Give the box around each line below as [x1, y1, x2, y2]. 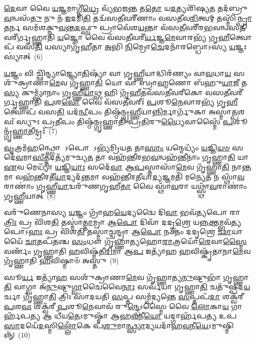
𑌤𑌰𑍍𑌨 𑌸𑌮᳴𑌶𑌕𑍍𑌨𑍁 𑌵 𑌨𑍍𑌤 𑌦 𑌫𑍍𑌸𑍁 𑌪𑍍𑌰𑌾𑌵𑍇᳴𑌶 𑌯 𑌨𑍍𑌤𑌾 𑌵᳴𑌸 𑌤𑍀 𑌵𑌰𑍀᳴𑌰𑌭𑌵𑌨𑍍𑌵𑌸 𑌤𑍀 [4, 22, 246, 33]
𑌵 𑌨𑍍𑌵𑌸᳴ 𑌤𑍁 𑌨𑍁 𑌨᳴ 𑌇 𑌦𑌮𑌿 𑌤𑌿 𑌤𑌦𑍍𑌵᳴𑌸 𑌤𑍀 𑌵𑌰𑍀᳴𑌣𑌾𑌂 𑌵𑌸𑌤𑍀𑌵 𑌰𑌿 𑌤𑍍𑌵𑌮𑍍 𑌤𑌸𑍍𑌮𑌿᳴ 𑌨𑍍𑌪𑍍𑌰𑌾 [4, 12, 252, 23]
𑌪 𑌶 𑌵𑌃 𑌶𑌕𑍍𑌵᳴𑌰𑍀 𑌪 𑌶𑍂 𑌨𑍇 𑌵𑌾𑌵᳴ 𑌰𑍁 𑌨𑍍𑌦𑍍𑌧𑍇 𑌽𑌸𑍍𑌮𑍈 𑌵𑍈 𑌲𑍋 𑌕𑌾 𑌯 [4, 301, 229, 311]
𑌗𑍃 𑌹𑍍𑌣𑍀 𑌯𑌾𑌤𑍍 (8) [4, 190, 56, 201]
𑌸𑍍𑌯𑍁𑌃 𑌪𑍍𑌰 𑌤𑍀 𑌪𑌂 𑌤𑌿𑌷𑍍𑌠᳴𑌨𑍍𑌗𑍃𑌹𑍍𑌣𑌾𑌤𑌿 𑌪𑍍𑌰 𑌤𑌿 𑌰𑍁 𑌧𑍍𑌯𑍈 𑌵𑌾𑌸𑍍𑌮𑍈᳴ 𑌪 [16, 116, 233, 126]
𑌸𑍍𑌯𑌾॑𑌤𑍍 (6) [4, 51, 43, 61]
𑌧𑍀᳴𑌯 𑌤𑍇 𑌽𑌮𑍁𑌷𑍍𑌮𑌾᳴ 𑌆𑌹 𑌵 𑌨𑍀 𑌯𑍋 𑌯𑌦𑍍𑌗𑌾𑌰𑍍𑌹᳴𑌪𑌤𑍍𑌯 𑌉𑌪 [54, 310, 237, 321]
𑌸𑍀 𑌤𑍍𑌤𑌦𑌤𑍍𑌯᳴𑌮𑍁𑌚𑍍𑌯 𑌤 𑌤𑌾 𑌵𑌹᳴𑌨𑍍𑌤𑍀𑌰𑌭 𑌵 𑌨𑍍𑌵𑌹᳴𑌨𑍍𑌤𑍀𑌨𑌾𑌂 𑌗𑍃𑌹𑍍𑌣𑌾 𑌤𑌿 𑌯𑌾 [32, 152, 249, 162]
